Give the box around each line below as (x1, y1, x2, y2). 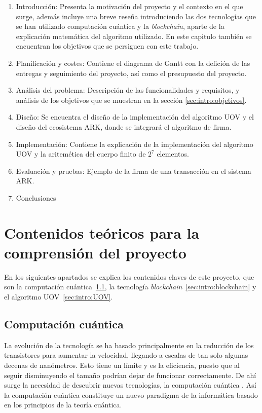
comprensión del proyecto (4, 242, 186, 262)
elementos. (157, 148, 189, 159)
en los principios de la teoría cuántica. (4, 399, 122, 410)
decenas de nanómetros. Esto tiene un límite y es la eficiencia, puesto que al (4, 359, 240, 370)
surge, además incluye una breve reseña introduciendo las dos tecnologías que (16, 11, 256, 21)
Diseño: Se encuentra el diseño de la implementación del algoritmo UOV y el (16, 111, 254, 122)
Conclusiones (16, 192, 56, 203)
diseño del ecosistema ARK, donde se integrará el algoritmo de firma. (16, 121, 232, 132)
